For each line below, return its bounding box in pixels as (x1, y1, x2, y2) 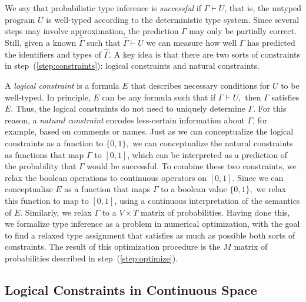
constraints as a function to (5, 136, 104, 149)
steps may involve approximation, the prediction (5, 25, 179, 37)
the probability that (5, 160, 76, 172)
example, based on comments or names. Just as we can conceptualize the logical (5, 125, 294, 137)
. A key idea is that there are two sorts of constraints (109, 48, 301, 60)
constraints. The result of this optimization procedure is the (5, 240, 221, 253)
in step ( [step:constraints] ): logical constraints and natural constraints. (5, 59, 260, 72)
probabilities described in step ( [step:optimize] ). (5, 251, 178, 264)
